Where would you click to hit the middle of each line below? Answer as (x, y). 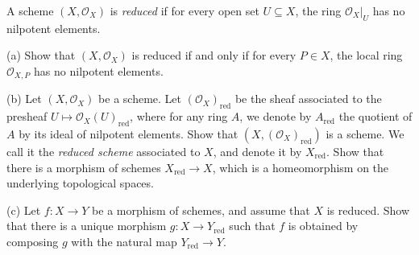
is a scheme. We (365, 134)
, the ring (318, 10)
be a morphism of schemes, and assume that (201, 210)
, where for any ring (179, 116)
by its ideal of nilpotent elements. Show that (129, 134)
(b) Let (24, 99)
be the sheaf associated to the (308, 99)
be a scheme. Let (140, 99)
